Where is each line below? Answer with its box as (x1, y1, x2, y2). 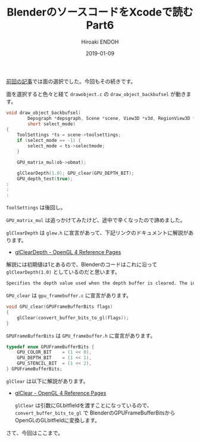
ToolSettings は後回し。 (6, 204, 66, 211)
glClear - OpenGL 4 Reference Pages (14, 389, 107, 397)
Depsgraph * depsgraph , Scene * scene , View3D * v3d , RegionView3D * (27, 115, 196, 121)
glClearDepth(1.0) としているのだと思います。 (6, 268, 120, 276)
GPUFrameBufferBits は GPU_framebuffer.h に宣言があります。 (6, 332, 156, 339)
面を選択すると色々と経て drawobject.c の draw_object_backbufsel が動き (6, 90, 186, 97)
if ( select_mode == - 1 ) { (17, 138, 82, 144)
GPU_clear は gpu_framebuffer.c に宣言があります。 (6, 292, 132, 299)
